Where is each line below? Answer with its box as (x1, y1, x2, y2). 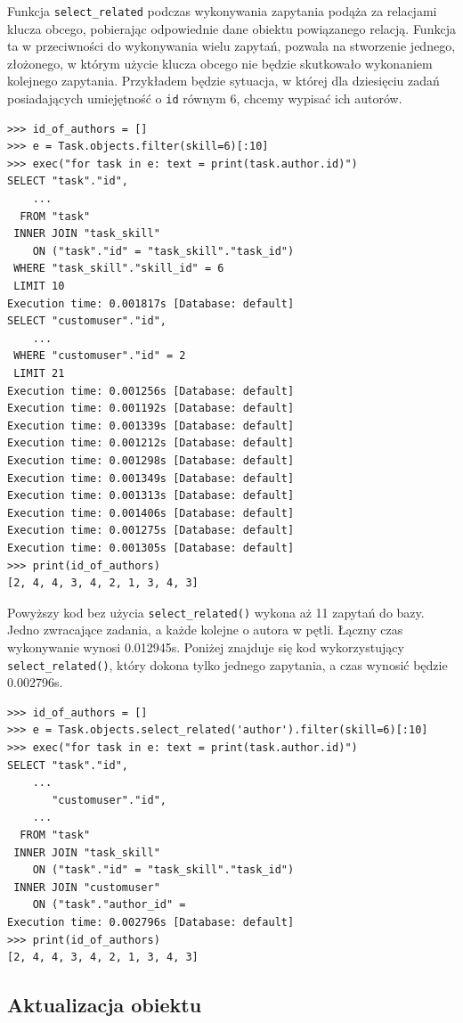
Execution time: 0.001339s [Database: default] (7, 419, 295, 432)
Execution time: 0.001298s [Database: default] (7, 454, 295, 467)
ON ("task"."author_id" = (32, 898, 186, 912)
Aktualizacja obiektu (7, 991, 202, 1019)
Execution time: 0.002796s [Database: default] (7, 915, 295, 929)
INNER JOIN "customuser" (13, 880, 160, 894)
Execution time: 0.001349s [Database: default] (7, 471, 295, 485)
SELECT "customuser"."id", (7, 315, 167, 328)
